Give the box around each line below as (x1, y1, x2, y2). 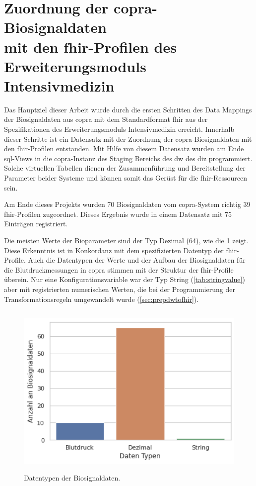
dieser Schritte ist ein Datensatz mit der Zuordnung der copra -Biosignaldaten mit (4, 133, 252, 144)
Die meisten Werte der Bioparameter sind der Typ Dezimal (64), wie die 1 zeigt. (4, 235, 249, 245)
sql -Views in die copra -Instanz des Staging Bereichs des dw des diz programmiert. (4, 153, 253, 163)
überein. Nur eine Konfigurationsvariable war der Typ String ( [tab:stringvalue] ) (4, 274, 245, 285)
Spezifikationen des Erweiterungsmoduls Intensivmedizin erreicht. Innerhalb (4, 124, 235, 134)
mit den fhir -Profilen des (4, 36, 177, 57)
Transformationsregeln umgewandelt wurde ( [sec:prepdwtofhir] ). (4, 293, 199, 304)
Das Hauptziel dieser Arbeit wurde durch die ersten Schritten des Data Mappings (4, 104, 252, 114)
